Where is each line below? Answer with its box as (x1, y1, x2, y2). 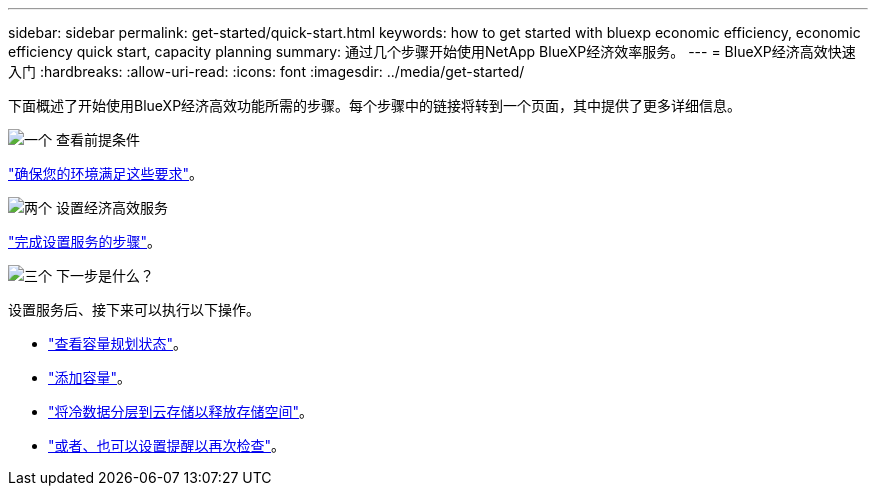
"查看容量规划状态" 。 (48, 335, 188, 352)
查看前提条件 (55, 131, 140, 148)
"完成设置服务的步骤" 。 (8, 233, 162, 250)
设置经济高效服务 (55, 199, 168, 216)
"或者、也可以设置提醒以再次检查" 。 (48, 437, 286, 454)
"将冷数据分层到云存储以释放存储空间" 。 (48, 403, 314, 420)
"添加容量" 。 (48, 369, 132, 386)
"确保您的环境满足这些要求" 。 (8, 165, 204, 182)
